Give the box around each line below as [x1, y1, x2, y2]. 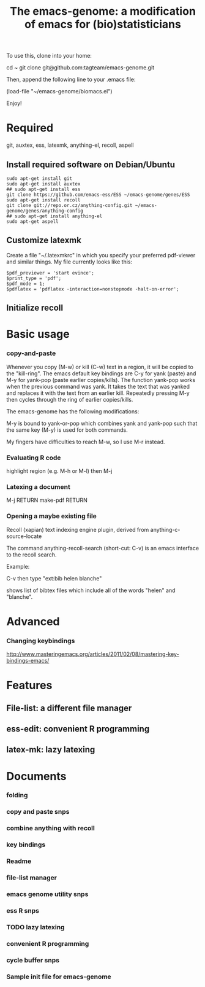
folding [6, 791, 28, 800]
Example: [6, 563, 30, 570]
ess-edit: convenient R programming [6, 724, 150, 734]
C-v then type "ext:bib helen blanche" [6, 574, 102, 582]
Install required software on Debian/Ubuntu [6, 159, 176, 170]
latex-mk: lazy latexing [6, 744, 95, 755]
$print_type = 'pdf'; [6, 275, 62, 281]
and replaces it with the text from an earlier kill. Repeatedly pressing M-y [6, 389, 190, 397]
